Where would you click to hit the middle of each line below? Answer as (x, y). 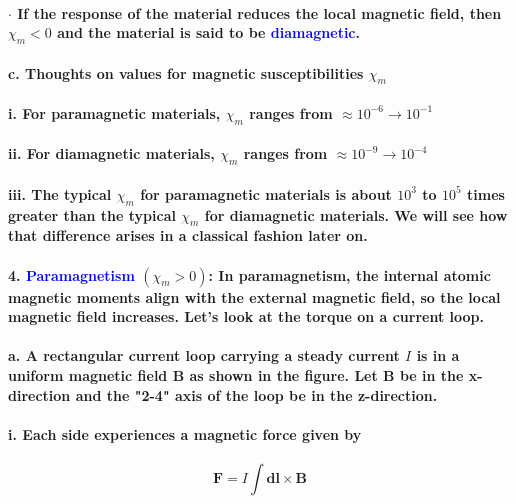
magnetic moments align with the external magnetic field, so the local (254, 296)
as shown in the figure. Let (283, 374)
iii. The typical (60, 193)
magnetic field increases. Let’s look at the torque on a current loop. (246, 316)
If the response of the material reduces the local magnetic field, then (259, 12)
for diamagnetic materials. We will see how (356, 214)
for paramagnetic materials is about (266, 193)
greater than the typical (92, 214)
